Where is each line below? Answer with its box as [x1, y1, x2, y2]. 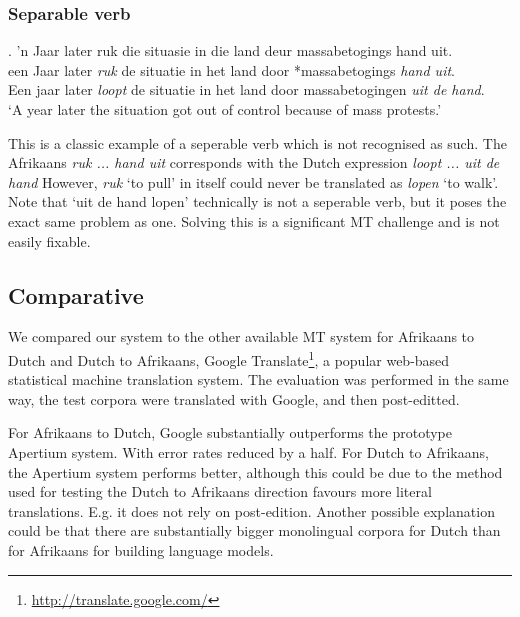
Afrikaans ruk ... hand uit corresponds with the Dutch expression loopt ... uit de [8, 152, 500, 173]
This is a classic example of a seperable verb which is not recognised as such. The [8, 132, 507, 153]
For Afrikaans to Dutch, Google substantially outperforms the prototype [8, 422, 452, 443]
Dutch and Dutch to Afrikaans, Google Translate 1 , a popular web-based [8, 346, 450, 370]
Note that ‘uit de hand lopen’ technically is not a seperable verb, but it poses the [8, 191, 507, 212]
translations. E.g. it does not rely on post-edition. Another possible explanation [8, 500, 495, 521]
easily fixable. [8, 230, 91, 251]
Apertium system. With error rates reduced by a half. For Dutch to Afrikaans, [8, 441, 489, 462]
